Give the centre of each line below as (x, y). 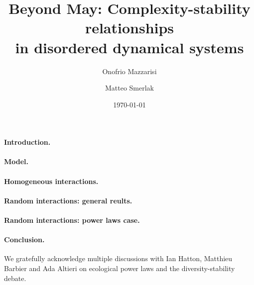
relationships (129, 28)
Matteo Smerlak (129, 88)
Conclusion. (24, 239)
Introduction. (27, 142)
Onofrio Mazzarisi (129, 71)
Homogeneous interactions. (51, 181)
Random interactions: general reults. (68, 200)
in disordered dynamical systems (129, 47)
